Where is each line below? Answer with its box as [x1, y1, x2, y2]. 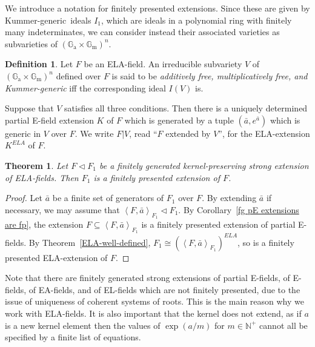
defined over [56, 69, 101, 82]
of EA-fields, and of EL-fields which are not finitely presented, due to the [28, 283, 300, 296]
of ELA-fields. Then [5, 171, 79, 183]
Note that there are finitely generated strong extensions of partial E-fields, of [5, 271, 290, 284]
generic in [5, 127, 41, 139]
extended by [165, 127, 211, 139]
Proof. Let [5, 191, 42, 204]
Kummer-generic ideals [5, 13, 91, 26]
